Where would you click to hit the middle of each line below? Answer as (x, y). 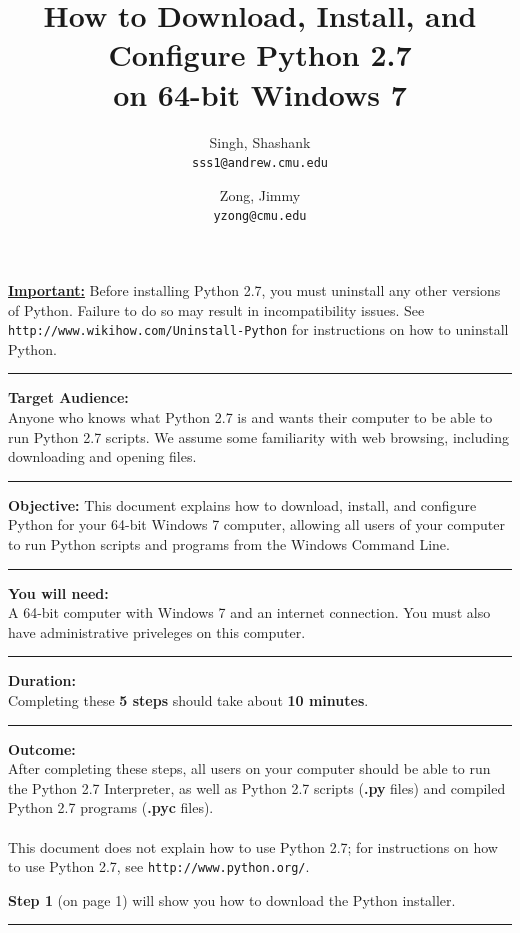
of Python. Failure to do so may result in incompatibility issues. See (216, 309)
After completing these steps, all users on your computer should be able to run (249, 768)
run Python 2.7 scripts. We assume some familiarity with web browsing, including (258, 436)
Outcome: (42, 748)
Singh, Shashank (260, 141)
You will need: (58, 592)
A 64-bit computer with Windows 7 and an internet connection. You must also (249, 612)
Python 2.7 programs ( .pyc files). (111, 807)
